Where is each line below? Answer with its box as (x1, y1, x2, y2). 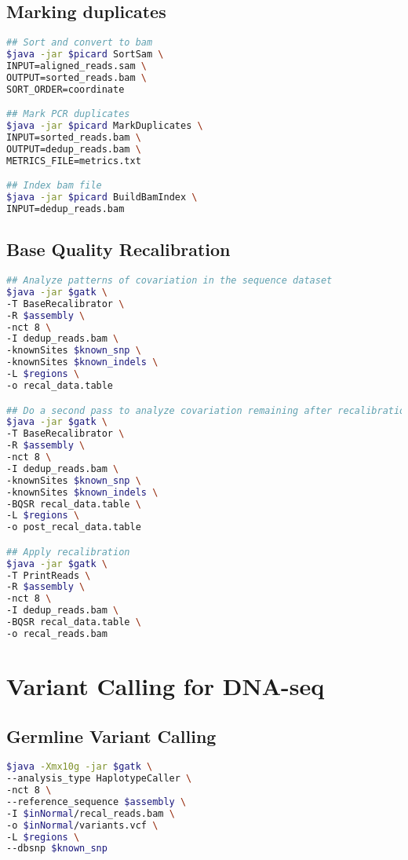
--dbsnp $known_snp (6, 843, 107, 855)
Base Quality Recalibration (6, 237, 231, 262)
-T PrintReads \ (6, 569, 91, 581)
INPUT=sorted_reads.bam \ (6, 131, 141, 143)
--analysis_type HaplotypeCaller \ (6, 773, 192, 785)
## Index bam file (6, 180, 102, 192)
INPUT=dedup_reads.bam (6, 203, 125, 215)
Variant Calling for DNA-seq (6, 669, 325, 701)
